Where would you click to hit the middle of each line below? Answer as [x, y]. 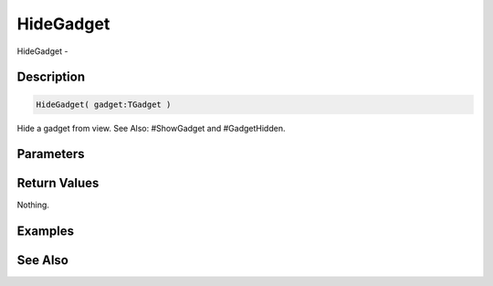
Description [51, 77]
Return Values [58, 183]
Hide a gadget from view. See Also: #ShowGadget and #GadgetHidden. [151, 128]
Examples [46, 232]
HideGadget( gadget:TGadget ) [104, 104]
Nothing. [33, 205]
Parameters [51, 154]
